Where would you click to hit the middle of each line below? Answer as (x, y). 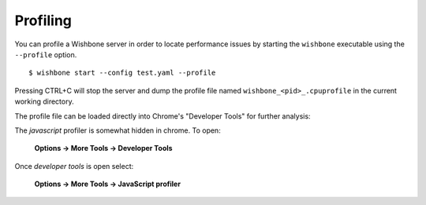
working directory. (44, 101)
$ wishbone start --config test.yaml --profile (122, 73)
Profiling (43, 20)
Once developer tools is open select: (74, 166)
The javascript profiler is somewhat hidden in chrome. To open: (118, 130)
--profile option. (46, 54)
